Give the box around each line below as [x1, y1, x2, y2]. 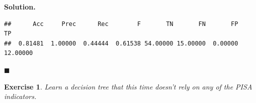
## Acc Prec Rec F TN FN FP [4, 20, 238, 27]
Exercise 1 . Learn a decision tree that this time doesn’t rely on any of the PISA [4, 81, 252, 91]
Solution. [4, 1, 36, 11]
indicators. [4, 91, 37, 101]
